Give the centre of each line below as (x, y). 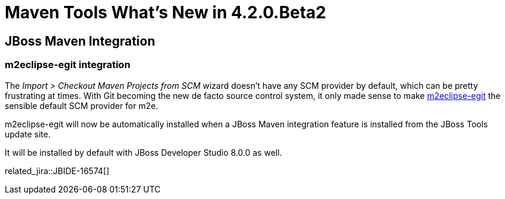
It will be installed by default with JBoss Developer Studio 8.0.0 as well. (143, 152)
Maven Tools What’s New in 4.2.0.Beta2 (166, 12)
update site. (28, 134)
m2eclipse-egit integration (68, 65)
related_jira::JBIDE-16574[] (57, 171)
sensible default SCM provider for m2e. (81, 105)
